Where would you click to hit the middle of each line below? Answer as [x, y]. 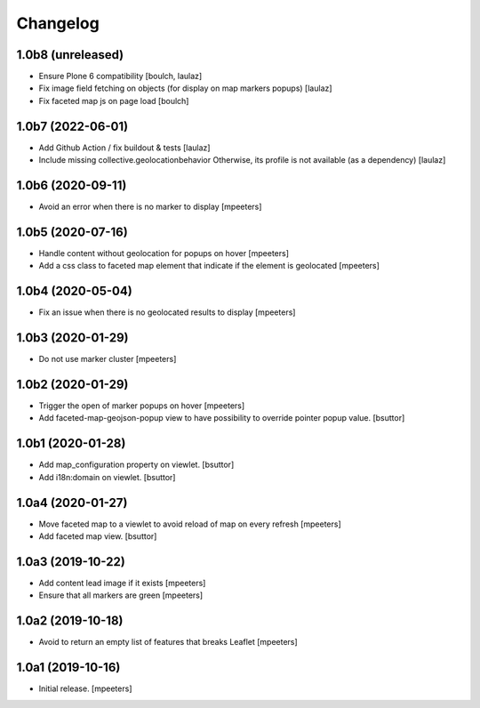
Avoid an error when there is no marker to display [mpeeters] [150, 207]
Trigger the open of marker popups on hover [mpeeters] [142, 406]
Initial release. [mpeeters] [85, 688]
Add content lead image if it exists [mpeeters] [122, 583]
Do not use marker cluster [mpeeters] [108, 359]
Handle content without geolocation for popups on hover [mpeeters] [164, 253]
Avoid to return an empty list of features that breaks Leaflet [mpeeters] [168, 642]
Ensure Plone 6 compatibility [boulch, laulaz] [120, 76]
